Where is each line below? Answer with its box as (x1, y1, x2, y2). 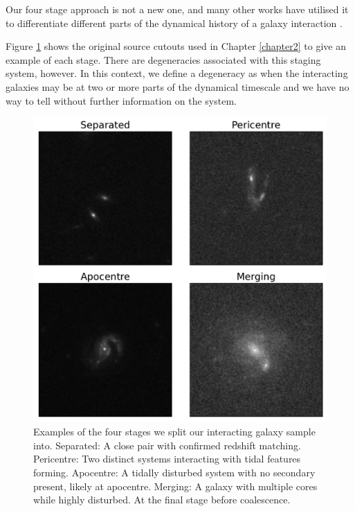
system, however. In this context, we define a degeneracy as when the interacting (6, 66, 348, 80)
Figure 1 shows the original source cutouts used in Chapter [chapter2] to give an (6, 39, 346, 53)
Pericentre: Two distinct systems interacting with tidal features (33, 451, 301, 466)
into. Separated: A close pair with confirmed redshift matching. (33, 438, 301, 452)
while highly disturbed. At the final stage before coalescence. (33, 492, 291, 507)
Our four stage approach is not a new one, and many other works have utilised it (6, 2, 349, 16)
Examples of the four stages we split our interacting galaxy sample (33, 424, 316, 439)
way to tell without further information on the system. (6, 93, 237, 107)
